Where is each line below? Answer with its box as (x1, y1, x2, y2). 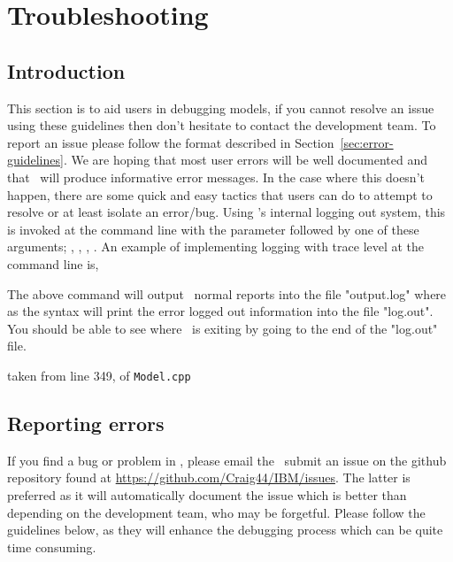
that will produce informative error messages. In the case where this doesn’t (7, 167, 425, 186)
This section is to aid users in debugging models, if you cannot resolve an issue (7, 98, 434, 117)
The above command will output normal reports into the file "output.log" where (7, 284, 447, 303)
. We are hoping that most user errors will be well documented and (63, 150, 427, 169)
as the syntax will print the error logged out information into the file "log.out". (7, 302, 434, 320)
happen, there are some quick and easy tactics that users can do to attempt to (7, 185, 433, 204)
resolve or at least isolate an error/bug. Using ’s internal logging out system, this (7, 203, 446, 221)
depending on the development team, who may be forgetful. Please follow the (7, 503, 426, 521)
